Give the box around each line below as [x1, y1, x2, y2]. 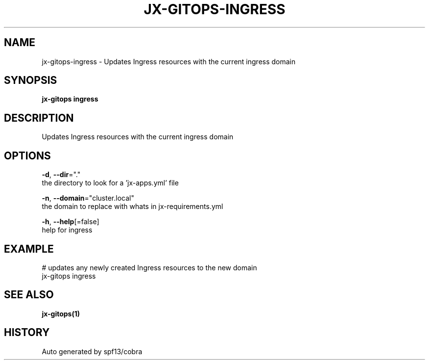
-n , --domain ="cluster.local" [42, 194, 134, 203]
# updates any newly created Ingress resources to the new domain [42, 263, 257, 272]
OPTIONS [4, 149, 51, 162]
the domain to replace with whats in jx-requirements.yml [42, 202, 223, 211]
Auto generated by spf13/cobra [42, 347, 143, 356]
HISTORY [4, 326, 50, 339]
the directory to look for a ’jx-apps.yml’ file [42, 179, 179, 187]
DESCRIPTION [4, 111, 74, 124]
